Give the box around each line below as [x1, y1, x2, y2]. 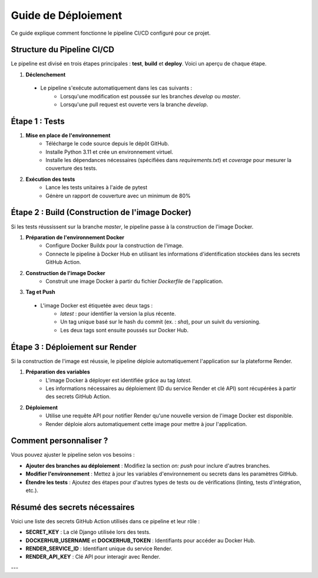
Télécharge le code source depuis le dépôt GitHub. [45, 140, 169, 147]
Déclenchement [25, 71, 66, 78]
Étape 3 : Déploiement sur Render [11, 342, 137, 352]
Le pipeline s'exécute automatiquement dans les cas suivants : [40, 84, 193, 91]
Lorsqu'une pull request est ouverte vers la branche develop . [60, 101, 208, 108]
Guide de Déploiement [11, 9, 122, 22]
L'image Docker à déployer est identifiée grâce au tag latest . [45, 376, 192, 384]
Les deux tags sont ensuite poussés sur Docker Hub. [60, 326, 188, 333]
